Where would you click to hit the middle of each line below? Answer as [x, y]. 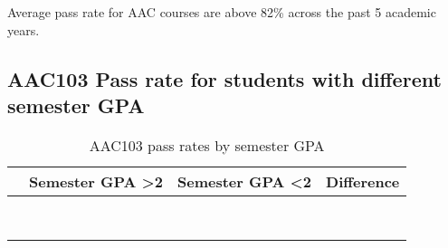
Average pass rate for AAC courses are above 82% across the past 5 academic [222, 12]
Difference [363, 181]
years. [24, 29]
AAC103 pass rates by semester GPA [207, 145]
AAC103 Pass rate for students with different [224, 78]
